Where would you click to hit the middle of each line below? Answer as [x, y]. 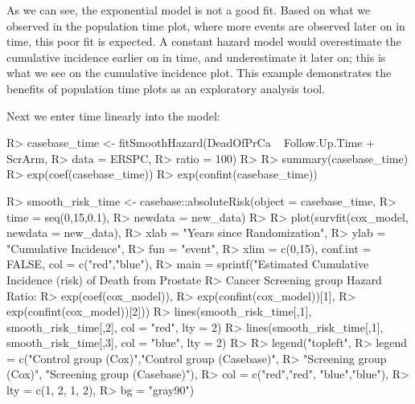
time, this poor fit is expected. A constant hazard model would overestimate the [204, 41]
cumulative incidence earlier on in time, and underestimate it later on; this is [196, 57]
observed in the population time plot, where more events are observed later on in [206, 25]
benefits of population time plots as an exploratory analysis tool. [166, 88]
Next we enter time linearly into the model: [113, 115]
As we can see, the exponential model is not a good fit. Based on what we [189, 10]
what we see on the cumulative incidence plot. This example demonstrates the [199, 73]
